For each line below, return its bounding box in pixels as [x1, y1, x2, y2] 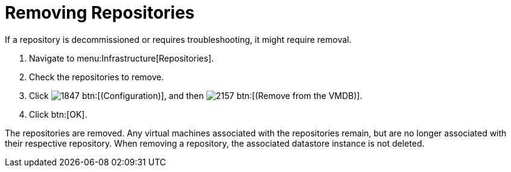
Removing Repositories [5, 2, 195, 23]
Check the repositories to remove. [29, 71, 164, 82]
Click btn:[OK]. [29, 109, 87, 119]
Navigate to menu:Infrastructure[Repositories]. [29, 53, 214, 63]
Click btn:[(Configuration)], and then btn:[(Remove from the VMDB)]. [29, 90, 363, 101]
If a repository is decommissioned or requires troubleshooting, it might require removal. [5, 34, 352, 45]
